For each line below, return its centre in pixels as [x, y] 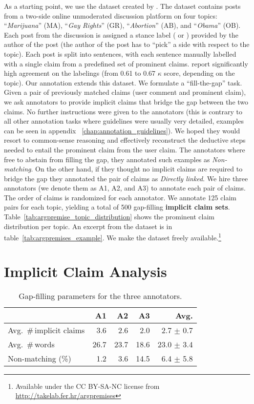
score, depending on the [199, 73]
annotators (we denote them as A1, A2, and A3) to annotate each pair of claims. [125, 188]
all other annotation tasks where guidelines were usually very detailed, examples [124, 121]
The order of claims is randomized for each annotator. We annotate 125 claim [120, 197]
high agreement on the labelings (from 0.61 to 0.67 [80, 73]
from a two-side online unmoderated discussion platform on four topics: [111, 15]
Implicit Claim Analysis [85, 271]
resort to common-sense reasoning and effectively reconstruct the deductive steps [125, 140]
